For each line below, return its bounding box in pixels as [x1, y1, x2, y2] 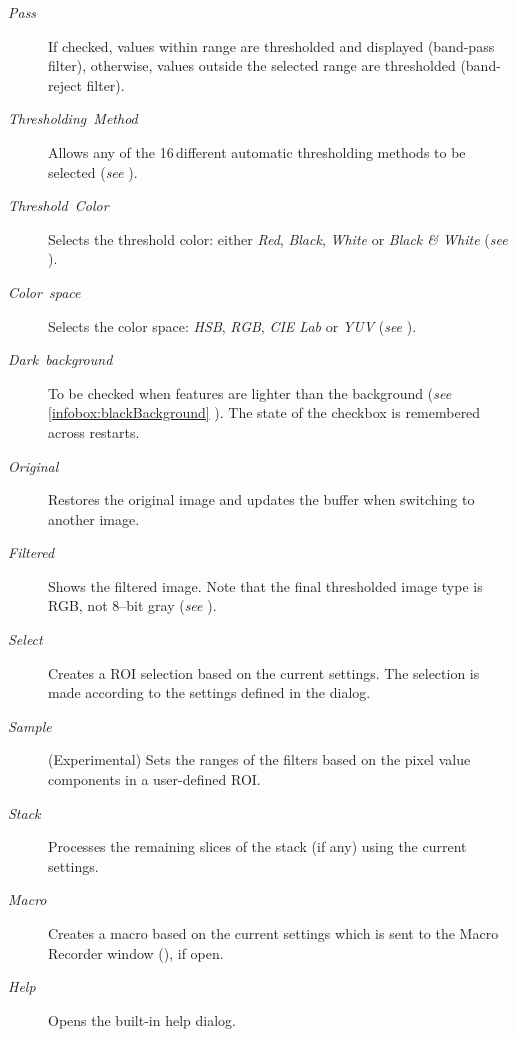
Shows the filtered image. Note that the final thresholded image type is [48, 575, 483, 596]
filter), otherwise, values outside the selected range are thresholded [48, 55, 456, 76]
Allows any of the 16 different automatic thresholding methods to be [48, 141, 466, 162]
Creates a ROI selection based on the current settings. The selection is [48, 662, 480, 683]
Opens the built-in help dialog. [48, 1009, 236, 1030]
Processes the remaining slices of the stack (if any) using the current [48, 836, 467, 857]
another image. [48, 508, 140, 529]
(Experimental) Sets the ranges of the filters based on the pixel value [48, 749, 471, 770]
